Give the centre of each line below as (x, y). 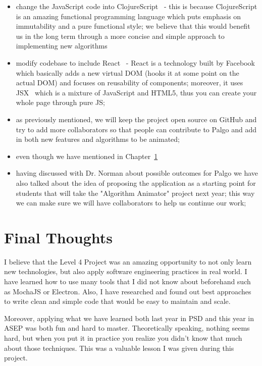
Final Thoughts (59, 237)
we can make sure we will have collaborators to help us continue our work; (131, 203)
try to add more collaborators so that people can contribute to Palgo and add (136, 129)
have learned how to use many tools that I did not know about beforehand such (127, 281)
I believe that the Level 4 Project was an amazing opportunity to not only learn (128, 261)
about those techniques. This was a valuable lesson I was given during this (119, 348)
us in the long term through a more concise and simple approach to (120, 36)
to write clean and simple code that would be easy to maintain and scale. (117, 301)
